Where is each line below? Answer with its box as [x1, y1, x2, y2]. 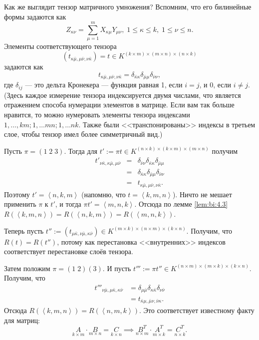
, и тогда [55, 199, 81, 209]
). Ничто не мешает [172, 189, 232, 199]
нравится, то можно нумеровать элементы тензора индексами [4, 109, 190, 120]
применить [4, 199, 36, 209]
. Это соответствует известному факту [139, 305, 255, 315]
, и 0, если [199, 79, 232, 90]
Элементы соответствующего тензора [4, 41, 117, 51]
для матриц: [4, 315, 40, 325]
